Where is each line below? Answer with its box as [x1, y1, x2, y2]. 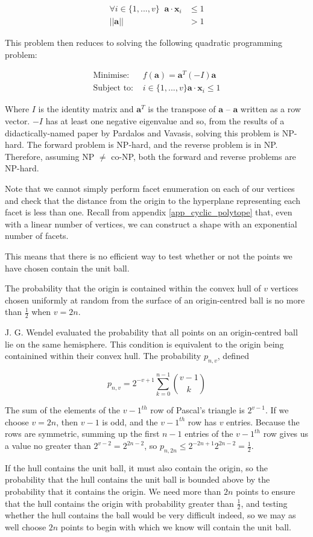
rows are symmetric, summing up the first [5, 427, 160, 440]
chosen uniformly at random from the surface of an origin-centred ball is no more [5, 293, 305, 306]
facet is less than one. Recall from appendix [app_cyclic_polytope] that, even [5, 206, 292, 218]
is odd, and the [102, 415, 158, 428]
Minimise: [93, 71, 130, 80]
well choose [5, 521, 46, 533]
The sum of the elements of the [5, 404, 121, 416]
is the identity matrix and [38, 103, 134, 115]
